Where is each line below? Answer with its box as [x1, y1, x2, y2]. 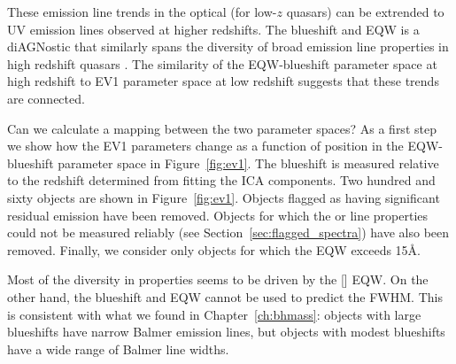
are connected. [7, 89, 85, 107]
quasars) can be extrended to [286, 3, 444, 20]
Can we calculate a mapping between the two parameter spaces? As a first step [7, 119, 437, 137]
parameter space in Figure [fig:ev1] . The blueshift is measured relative [58, 153, 439, 172]
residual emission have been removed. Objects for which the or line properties [7, 205, 429, 224]
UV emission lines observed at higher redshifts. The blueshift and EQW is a [7, 19, 420, 38]
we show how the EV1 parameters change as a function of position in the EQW [7, 136, 439, 155]
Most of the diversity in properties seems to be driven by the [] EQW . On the [7, 270, 429, 289]
